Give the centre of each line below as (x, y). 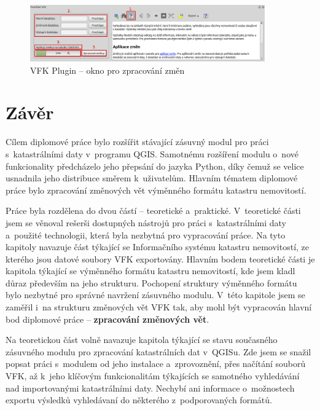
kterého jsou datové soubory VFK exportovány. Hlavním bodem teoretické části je (160, 258)
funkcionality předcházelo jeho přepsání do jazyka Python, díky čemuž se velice (155, 166)
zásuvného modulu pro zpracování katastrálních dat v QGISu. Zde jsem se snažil (158, 351)
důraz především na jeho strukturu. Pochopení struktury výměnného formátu (151, 282)
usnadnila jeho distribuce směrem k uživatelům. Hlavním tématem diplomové (152, 178)
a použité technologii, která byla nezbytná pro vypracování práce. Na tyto (146, 235)
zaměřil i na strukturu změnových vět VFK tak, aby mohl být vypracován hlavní (159, 307)
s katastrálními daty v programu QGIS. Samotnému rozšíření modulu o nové (152, 153)
